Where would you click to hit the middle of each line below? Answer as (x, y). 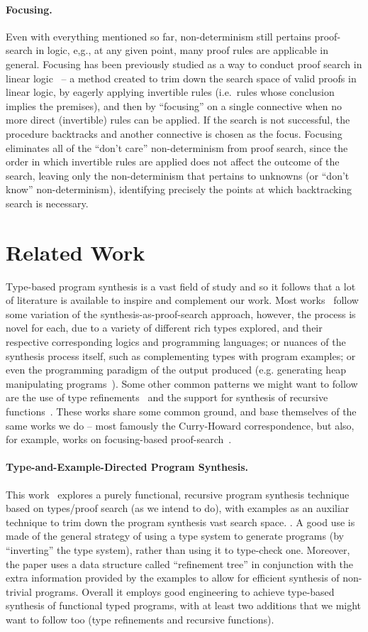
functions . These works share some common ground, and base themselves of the (181, 411)
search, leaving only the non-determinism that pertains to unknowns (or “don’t (178, 175)
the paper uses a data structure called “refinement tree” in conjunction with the (180, 563)
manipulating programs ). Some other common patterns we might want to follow (182, 383)
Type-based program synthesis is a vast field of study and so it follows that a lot (181, 286)
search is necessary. (47, 203)
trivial (19, 591)
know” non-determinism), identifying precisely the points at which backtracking (179, 189)
